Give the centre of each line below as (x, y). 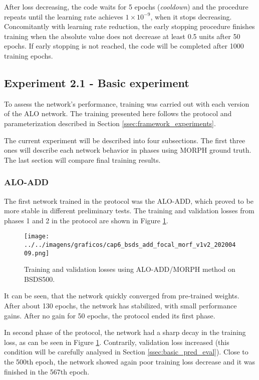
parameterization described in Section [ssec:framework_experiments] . (110, 123)
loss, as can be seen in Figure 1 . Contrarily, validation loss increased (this (117, 342)
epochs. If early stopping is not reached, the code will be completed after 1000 (124, 46)
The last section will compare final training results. (82, 159)
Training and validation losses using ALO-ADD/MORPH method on (130, 269)
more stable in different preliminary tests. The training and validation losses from (129, 211)
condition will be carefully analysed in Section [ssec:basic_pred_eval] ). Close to (126, 352)
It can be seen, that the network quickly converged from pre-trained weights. (122, 296)
